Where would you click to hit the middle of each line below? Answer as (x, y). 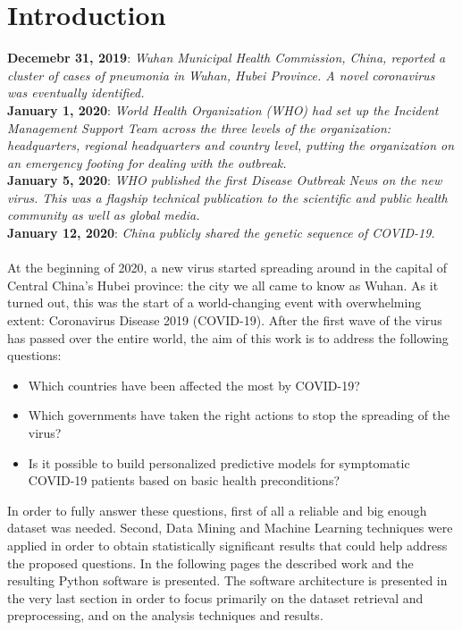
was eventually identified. (76, 92)
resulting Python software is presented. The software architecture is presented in (227, 580)
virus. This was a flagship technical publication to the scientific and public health (227, 197)
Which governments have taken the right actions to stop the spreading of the (239, 415)
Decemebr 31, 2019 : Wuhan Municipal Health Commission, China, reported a (227, 58)
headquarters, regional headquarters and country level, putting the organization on (231, 145)
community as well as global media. (104, 215)
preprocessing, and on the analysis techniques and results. (165, 615)
